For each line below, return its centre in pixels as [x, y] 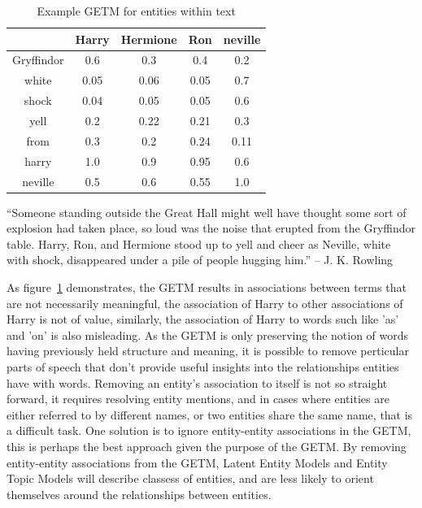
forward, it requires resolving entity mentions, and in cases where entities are [198, 399]
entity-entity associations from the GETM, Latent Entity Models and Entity [197, 462]
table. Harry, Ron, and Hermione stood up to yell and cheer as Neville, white [199, 243]
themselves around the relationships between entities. [139, 494]
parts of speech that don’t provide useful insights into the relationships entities [203, 366]
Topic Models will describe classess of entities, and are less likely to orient [190, 478]
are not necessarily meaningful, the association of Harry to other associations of [205, 303]
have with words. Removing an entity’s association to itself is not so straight [197, 382]
